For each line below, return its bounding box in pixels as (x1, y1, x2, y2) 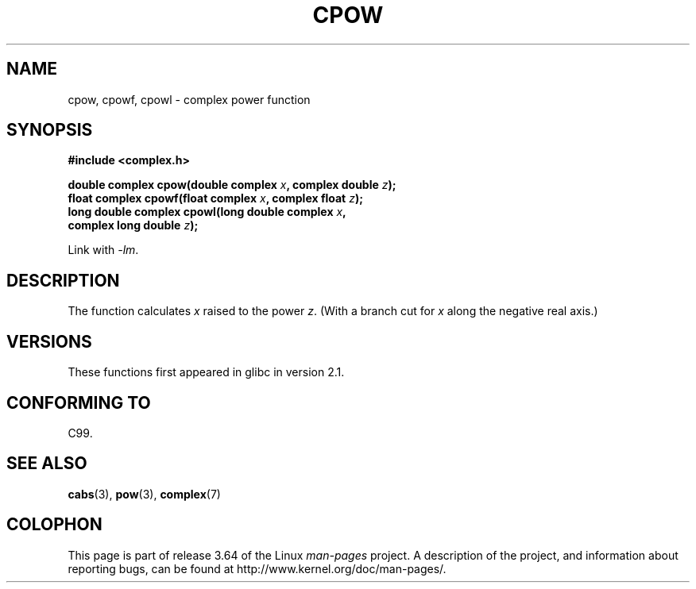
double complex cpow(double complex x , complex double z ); (68, 178, 396, 192)
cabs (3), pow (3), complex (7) (68, 487, 221, 501)
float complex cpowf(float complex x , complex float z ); (68, 191, 363, 206)
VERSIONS (6, 331, 92, 352)
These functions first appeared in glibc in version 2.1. (68, 365, 345, 379)
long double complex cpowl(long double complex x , (68, 205, 346, 219)
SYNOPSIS (6, 120, 93, 141)
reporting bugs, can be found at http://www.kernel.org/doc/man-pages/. (68, 561, 447, 576)
